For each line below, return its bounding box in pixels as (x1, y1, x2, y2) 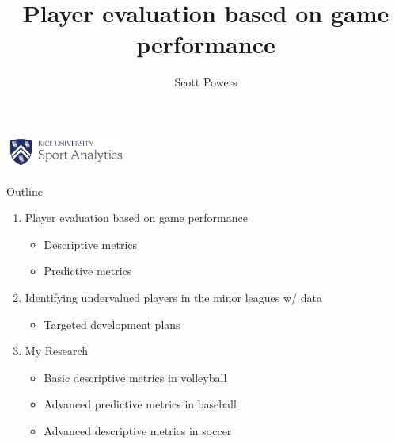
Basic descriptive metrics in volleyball (44, 369, 227, 385)
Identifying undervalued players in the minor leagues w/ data (25, 289, 322, 305)
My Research (25, 343, 89, 359)
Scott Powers (174, 74, 237, 90)
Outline (6, 182, 43, 199)
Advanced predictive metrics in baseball (44, 396, 237, 412)
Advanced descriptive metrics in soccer (44, 422, 232, 438)
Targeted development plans (44, 316, 180, 332)
